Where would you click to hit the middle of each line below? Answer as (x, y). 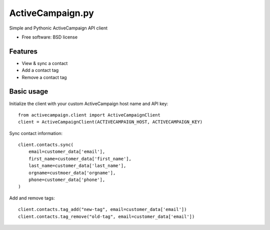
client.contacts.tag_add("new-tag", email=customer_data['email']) (102, 209)
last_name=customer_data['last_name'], (77, 166)
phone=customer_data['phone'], (67, 180)
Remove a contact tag (44, 77)
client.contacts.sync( (46, 145)
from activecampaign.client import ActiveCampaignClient (89, 115)
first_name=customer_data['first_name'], (80, 158)
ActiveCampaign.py (52, 13)
